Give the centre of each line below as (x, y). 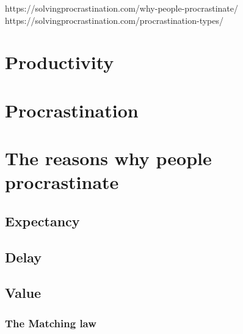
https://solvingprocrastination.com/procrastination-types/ (114, 20)
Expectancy (42, 221)
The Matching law (51, 323)
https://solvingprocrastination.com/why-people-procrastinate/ (122, 8)
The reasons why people (108, 158)
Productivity (60, 62)
